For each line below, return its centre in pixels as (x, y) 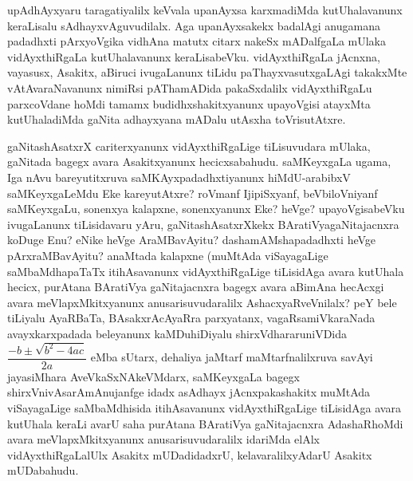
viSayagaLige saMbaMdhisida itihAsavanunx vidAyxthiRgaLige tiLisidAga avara (204, 408)
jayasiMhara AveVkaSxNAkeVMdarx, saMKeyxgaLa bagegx (153, 376)
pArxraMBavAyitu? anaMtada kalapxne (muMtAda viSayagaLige (168, 255)
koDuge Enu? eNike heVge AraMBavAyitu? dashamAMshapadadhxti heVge (192, 240)
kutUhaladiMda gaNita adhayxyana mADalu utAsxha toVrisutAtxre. (177, 119)
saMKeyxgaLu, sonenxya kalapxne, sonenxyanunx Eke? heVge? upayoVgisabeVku (206, 209)
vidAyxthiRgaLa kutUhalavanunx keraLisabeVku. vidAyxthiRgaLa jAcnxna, (194, 56)
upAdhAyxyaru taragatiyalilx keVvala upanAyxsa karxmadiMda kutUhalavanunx (205, 10)
